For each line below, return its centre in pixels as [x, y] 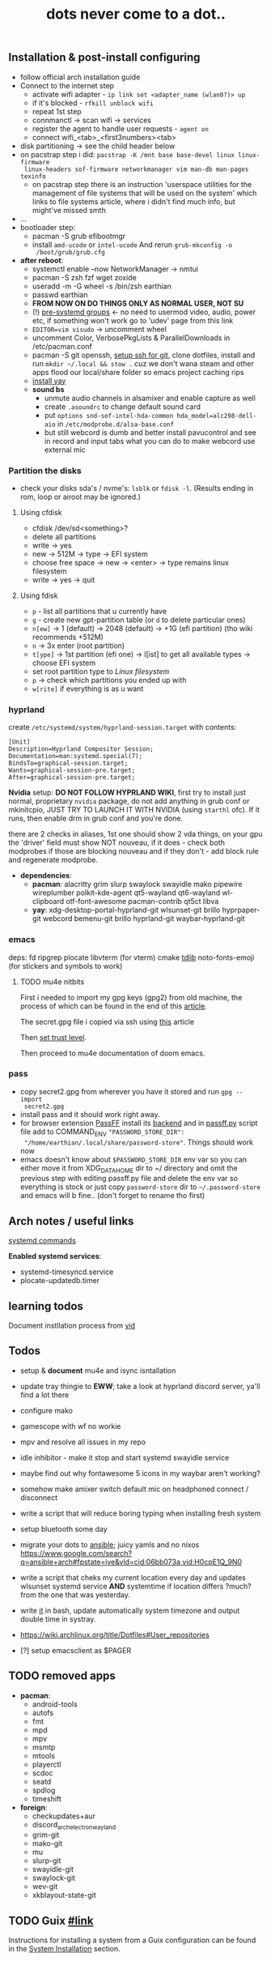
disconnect [39, 1497]
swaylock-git [53, 1878]
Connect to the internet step [67, 85]
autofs [43, 1712]
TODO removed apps [62, 1676]
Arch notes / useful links [71, 1221]
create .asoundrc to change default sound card [122, 407]
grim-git [46, 1835]
